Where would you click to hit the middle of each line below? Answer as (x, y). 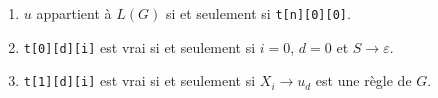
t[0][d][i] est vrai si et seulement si (139, 46)
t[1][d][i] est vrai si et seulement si (139, 80)
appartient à (74, 13)
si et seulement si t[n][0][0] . (258, 13)
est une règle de (363, 80)
